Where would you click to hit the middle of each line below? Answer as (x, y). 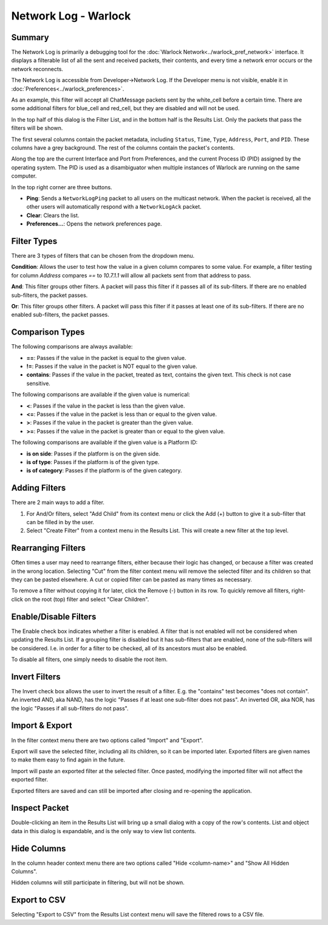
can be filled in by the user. (60, 522)
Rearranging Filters (49, 548)
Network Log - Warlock (71, 16)
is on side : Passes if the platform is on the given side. (93, 454)
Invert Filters (36, 677)
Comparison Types (48, 332)
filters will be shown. (37, 128)
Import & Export (42, 726)
